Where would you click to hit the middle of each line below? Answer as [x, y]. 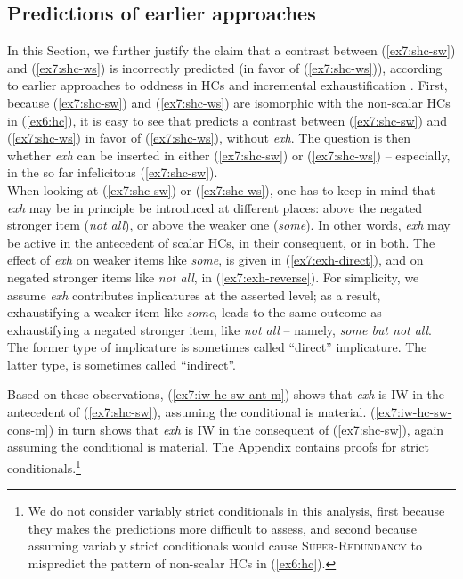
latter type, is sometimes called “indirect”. [122, 364]
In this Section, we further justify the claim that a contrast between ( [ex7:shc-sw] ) [231, 50]
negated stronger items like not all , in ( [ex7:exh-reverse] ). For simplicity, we [213, 277]
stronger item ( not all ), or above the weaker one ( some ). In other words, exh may [229, 225]
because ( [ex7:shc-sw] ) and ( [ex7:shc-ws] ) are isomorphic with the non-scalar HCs [229, 102]
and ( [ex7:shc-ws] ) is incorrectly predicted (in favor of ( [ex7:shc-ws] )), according [225, 67]
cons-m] [28, 429]
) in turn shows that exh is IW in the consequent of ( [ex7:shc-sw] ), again [246, 429]
